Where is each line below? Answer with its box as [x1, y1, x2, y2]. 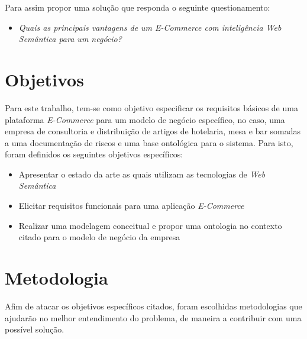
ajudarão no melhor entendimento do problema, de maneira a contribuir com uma [5, 311, 302, 324]
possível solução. [5, 323, 64, 335]
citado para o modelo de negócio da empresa [18, 231, 180, 243]
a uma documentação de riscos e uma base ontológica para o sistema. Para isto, [5, 136, 293, 148]
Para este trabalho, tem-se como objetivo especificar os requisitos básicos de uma [5, 101, 298, 114]
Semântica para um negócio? [18, 33, 122, 45]
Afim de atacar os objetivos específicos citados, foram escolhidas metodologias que [5, 299, 302, 312]
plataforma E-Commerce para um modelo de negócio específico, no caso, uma [5, 113, 285, 125]
